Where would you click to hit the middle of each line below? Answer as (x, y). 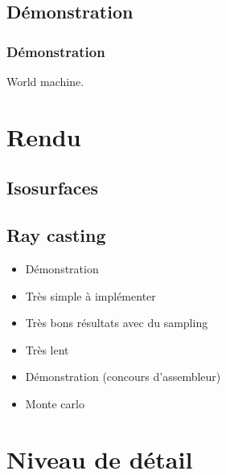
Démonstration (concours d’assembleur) (123, 377)
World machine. (45, 81)
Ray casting (56, 235)
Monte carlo (55, 403)
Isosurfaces (53, 188)
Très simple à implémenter (90, 295)
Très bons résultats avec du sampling (117, 323)
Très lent (47, 349)
